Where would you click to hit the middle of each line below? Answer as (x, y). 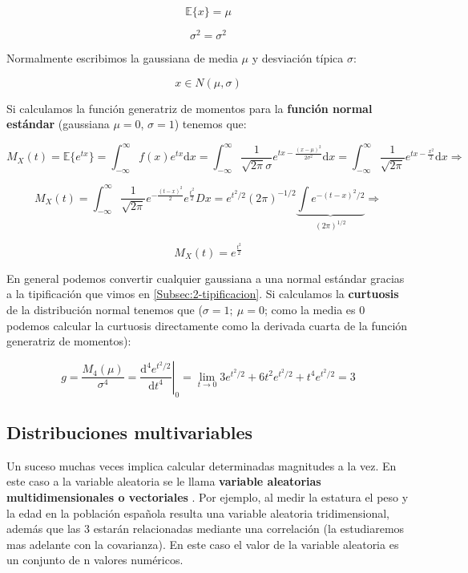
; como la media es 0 (315, 310)
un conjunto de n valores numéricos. (95, 560)
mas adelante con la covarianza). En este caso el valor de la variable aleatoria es (203, 544)
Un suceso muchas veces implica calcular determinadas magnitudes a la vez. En (202, 465)
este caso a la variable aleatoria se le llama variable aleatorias (164, 481)
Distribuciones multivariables (130, 432)
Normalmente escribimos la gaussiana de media (122, 58)
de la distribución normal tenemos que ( (105, 310)
